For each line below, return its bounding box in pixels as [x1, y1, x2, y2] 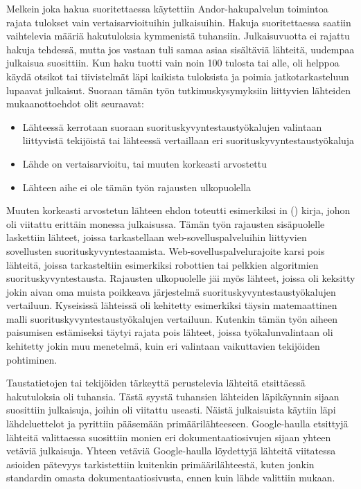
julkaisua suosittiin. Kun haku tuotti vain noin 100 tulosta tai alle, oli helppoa [6, 55, 340, 70]
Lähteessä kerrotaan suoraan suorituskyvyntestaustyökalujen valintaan [22, 119, 322, 134]
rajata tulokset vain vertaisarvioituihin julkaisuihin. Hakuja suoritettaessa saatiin [6, 15, 351, 29]
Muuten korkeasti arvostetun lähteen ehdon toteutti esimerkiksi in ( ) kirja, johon [6, 203, 351, 217]
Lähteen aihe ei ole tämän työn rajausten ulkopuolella [22, 179, 252, 194]
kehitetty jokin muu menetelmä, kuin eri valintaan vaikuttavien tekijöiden [6, 339, 320, 353]
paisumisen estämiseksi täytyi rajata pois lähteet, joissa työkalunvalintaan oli [6, 325, 333, 339]
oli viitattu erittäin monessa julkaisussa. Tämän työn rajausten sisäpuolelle [6, 216, 325, 231]
